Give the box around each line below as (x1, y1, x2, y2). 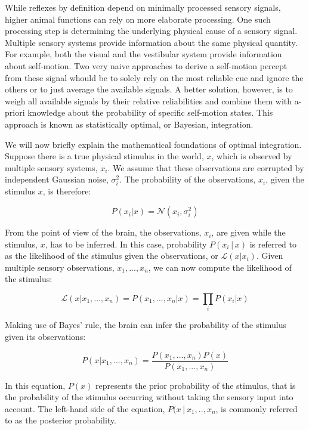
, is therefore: (42, 185, 91, 197)
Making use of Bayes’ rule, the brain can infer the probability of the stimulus (5, 318, 287, 331)
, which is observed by (211, 150, 292, 162)
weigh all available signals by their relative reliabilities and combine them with (5, 94, 292, 107)
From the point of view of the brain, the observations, (5, 226, 202, 239)
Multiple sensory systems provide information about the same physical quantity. (5, 36, 298, 48)
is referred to (249, 237, 297, 250)
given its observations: (5, 330, 86, 342)
